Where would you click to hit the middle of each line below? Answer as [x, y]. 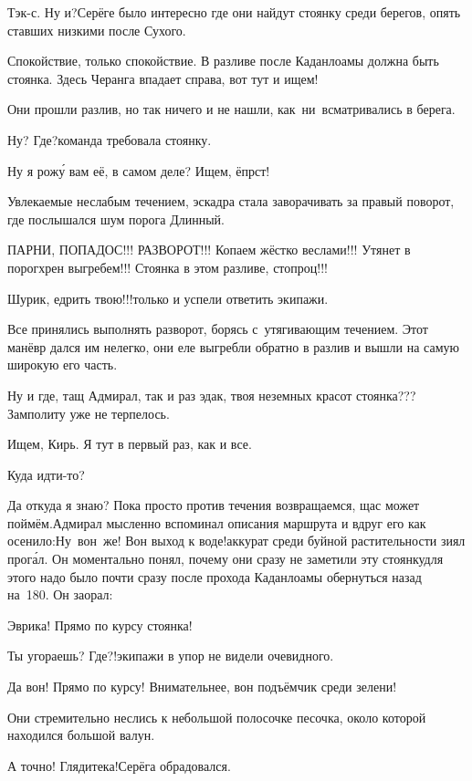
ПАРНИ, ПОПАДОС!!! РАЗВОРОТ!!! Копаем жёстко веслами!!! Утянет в [209, 250]
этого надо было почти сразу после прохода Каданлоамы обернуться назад [215, 576]
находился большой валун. [81, 735]
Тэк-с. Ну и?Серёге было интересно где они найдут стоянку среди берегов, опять [234, 12]
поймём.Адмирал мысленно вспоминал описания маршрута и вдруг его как [217, 522]
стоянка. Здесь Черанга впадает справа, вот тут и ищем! [163, 78]
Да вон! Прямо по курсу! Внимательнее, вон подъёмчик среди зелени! [202, 687]
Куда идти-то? [46, 474]
